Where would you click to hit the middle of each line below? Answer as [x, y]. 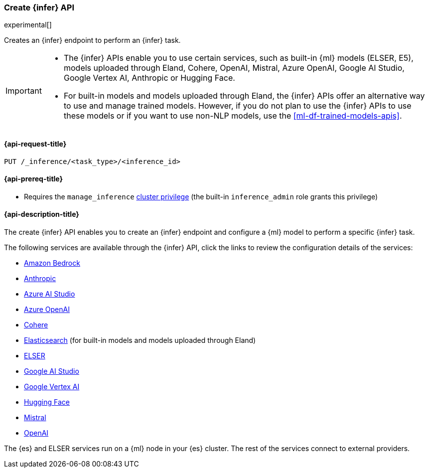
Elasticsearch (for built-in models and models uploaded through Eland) [140, 340]
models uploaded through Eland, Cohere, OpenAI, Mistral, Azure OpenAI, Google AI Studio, [234, 68]
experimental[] [28, 25]
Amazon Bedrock [52, 263]
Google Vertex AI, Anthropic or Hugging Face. [149, 78]
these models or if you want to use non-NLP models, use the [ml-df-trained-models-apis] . [233, 116]
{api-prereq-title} [34, 179]
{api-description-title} [42, 214]
